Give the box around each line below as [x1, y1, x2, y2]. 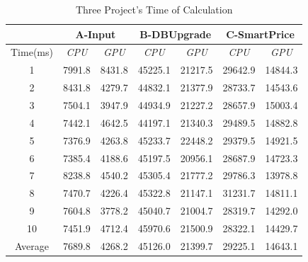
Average [15, 238, 49, 253]
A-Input [75, 26, 116, 41]
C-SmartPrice [226, 26, 295, 41]
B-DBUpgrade [139, 26, 212, 41]
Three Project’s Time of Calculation [75, 2, 233, 16]
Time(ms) [11, 45, 53, 59]
